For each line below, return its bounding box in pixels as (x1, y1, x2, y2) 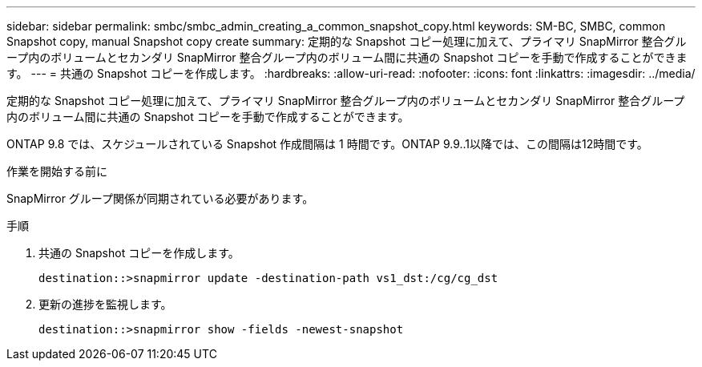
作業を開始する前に (6, 164, 107, 178)
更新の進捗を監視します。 (38, 297, 172, 311)
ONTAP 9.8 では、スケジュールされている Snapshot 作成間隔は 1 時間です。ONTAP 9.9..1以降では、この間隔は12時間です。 (6, 137, 648, 151)
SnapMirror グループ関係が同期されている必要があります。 (6, 192, 314, 205)
